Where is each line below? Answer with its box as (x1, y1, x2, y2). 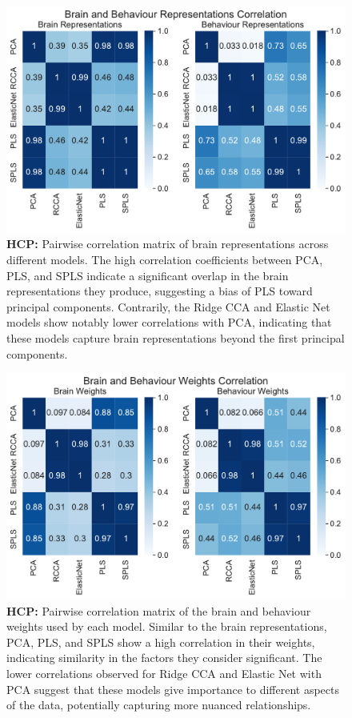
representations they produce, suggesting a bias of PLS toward (6, 283, 313, 299)
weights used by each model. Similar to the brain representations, (6, 618, 327, 635)
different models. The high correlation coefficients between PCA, (6, 251, 323, 267)
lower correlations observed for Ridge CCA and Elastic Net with (6, 664, 322, 681)
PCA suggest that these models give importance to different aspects (6, 680, 340, 697)
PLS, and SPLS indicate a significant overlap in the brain (6, 267, 289, 283)
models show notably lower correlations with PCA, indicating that (6, 314, 332, 331)
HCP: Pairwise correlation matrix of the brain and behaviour (6, 602, 311, 619)
